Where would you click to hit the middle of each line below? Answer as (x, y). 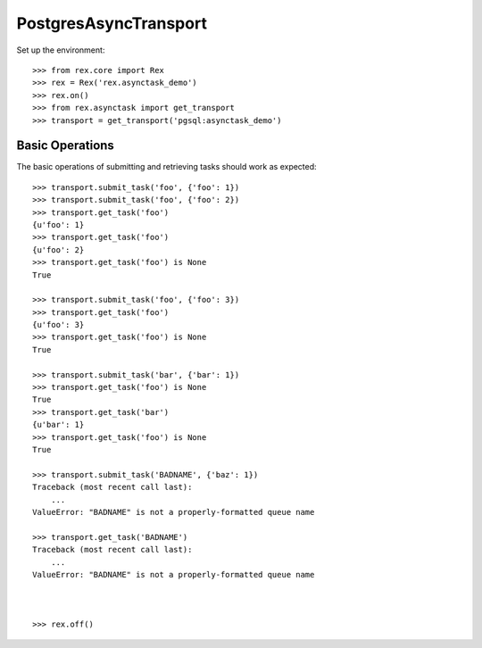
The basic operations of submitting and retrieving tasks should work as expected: (166, 167)
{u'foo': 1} (58, 224)
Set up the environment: (61, 50)
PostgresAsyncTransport (112, 23)
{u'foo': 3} (58, 325)
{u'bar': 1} (58, 425)
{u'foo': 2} (58, 249)
